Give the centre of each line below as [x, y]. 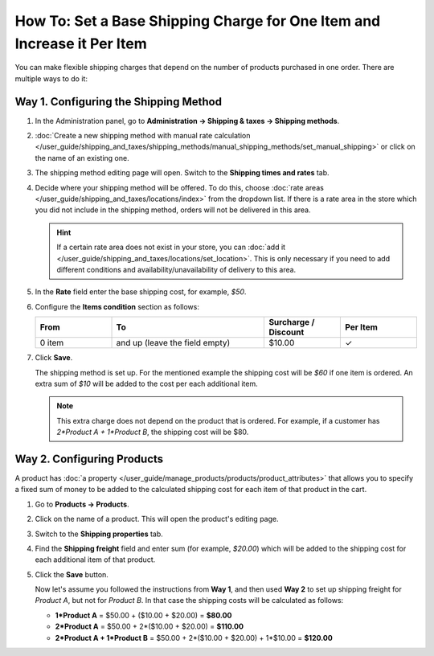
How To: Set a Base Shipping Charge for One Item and [198, 21]
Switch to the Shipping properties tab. [99, 534]
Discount [287, 332]
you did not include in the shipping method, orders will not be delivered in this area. [173, 210]
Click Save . [54, 358]
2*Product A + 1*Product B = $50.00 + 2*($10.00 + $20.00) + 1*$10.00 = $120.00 [194, 638]
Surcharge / [292, 322]
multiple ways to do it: [51, 78]
